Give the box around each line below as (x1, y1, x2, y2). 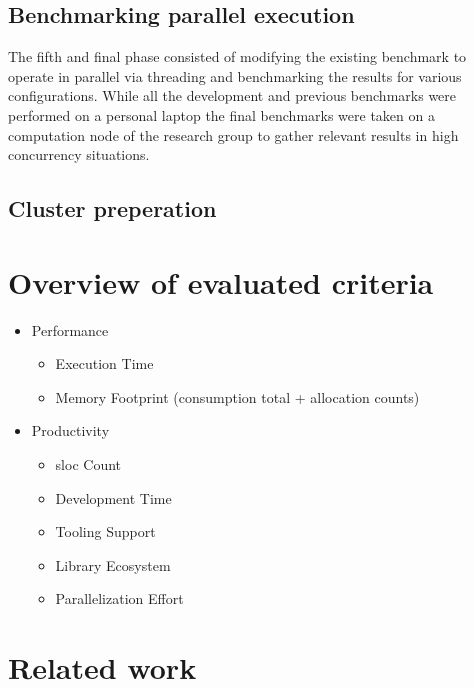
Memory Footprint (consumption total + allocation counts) (55, 386, 420, 407)
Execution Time (55, 353, 154, 374)
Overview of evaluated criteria (8, 261, 434, 302)
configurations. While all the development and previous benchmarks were (8, 85, 457, 106)
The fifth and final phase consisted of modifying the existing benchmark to (8, 46, 467, 67)
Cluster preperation (8, 193, 217, 224)
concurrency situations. (8, 144, 150, 165)
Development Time (55, 487, 172, 508)
